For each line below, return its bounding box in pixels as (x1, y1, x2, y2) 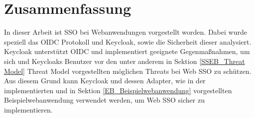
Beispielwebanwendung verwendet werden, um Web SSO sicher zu (4, 95, 205, 105)
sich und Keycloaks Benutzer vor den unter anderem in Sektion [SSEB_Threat (4, 56, 245, 66)
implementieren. (4, 104, 53, 115)
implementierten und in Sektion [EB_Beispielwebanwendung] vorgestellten (4, 85, 232, 95)
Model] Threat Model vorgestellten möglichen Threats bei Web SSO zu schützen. (4, 65, 252, 76)
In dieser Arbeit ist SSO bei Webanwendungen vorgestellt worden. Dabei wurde (4, 27, 247, 37)
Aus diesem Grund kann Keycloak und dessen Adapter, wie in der (4, 75, 206, 86)
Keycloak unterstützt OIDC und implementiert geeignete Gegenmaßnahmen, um (4, 46, 250, 57)
